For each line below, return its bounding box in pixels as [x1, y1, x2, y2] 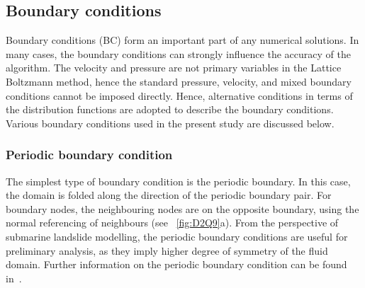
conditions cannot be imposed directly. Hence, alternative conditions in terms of [6, 88, 353, 103]
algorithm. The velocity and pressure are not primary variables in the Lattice [6, 60, 342, 75]
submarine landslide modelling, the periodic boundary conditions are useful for [6, 229, 348, 243]
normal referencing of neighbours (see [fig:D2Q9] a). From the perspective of [6, 215, 339, 230]
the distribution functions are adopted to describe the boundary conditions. [6, 102, 334, 117]
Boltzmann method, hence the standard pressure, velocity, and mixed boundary [6, 74, 352, 88]
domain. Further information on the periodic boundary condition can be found [6, 257, 347, 272]
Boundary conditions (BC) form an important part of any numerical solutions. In [6, 33, 359, 47]
